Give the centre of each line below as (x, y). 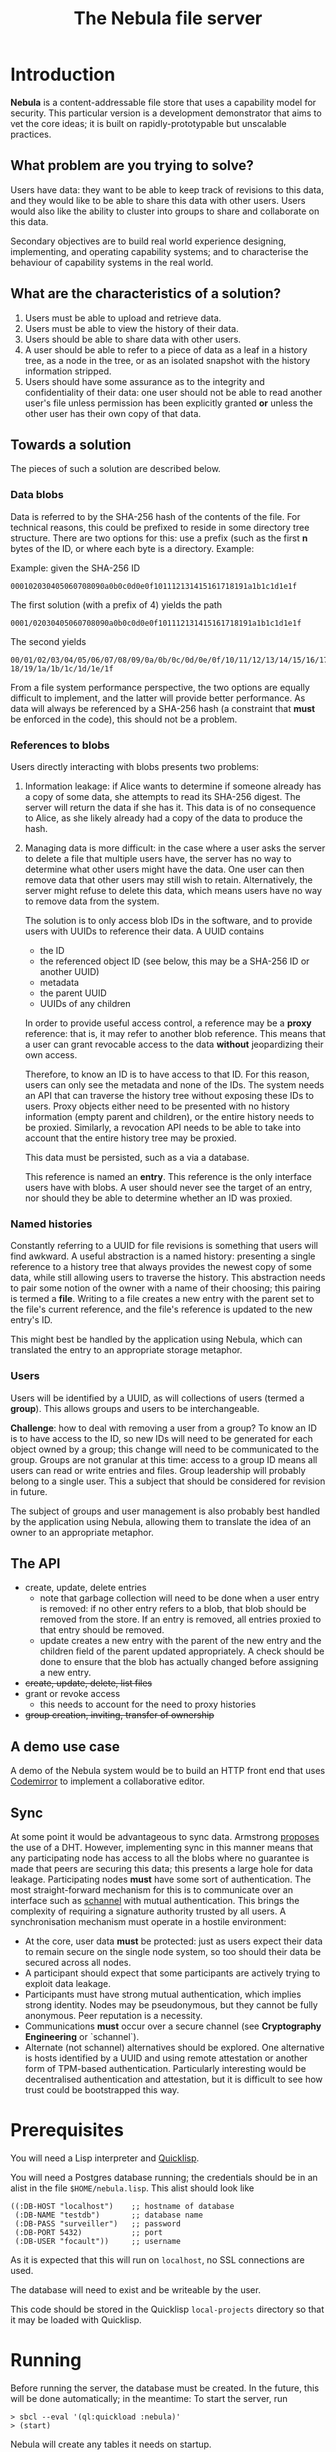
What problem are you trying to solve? (132, 165)
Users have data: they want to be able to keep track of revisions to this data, (167, 189)
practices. (31, 134)
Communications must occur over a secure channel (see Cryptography (173, 2026)
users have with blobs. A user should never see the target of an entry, (168, 1187)
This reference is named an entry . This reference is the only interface (168, 1176)
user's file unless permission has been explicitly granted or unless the (168, 403)
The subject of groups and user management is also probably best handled (165, 1511)
